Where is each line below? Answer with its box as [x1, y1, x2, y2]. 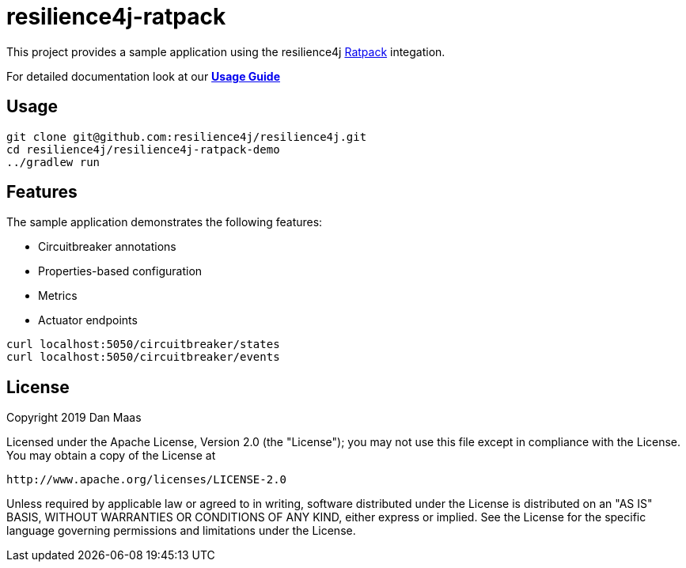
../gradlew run [6, 155, 100, 169]
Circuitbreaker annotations [38, 240, 176, 254]
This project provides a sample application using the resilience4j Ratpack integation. [6, 44, 445, 59]
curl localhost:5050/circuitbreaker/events [6, 350, 280, 364]
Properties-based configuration [38, 264, 203, 278]
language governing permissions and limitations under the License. [6, 524, 356, 538]
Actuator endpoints [38, 313, 138, 328]
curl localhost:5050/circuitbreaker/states [6, 338, 280, 351]
